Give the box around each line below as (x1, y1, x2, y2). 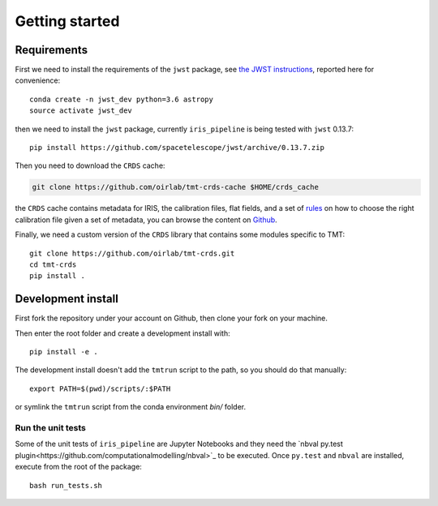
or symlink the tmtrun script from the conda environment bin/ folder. (15, 402, 247, 412)
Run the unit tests (15, 422, 87, 433)
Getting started (15, 12, 120, 30)
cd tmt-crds (29, 259, 77, 269)
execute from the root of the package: (15, 462, 142, 472)
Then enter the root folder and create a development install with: (15, 328, 230, 338)
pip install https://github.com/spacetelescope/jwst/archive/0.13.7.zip (29, 143, 324, 152)
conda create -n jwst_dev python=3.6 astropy (29, 94, 214, 104)
